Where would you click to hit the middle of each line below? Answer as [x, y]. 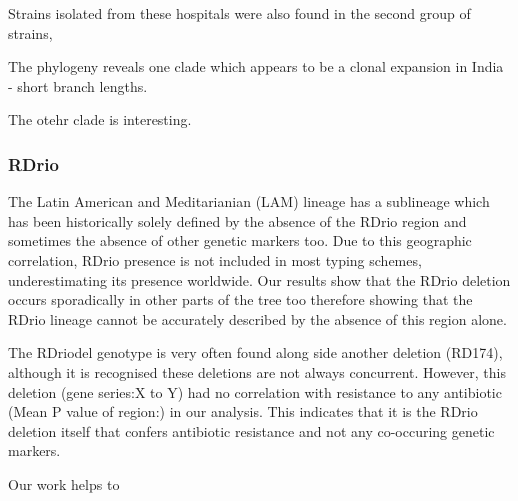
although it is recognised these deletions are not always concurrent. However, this [257, 371]
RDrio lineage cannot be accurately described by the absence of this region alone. [257, 318]
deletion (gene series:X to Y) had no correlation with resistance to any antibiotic [255, 391]
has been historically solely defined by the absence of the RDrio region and [237, 220]
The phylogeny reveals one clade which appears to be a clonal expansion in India [256, 66]
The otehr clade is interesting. [100, 119]
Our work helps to [64, 483]
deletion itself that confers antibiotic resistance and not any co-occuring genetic [251, 430]
